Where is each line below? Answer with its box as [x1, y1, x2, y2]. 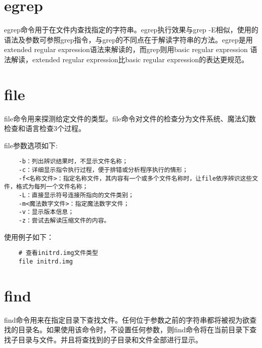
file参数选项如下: [4, 140, 58, 150]
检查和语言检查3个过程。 [4, 123, 85, 134]
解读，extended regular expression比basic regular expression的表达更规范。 [11, 54, 249, 64]
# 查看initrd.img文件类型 [18, 249, 98, 257]
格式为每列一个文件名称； [16, 183, 89, 191]
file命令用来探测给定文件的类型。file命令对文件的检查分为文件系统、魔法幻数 [4, 113, 256, 123]
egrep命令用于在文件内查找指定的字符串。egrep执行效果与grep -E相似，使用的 [4, 24, 258, 35]
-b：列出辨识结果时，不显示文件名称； [18, 158, 128, 165]
